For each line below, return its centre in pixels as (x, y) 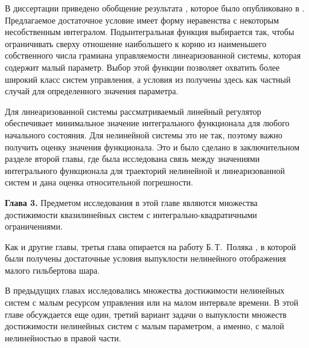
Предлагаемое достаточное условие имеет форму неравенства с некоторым (142, 20)
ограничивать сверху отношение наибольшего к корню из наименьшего (136, 43)
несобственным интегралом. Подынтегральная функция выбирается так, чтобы (150, 32)
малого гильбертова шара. (53, 270)
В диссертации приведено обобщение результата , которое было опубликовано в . (155, 8)
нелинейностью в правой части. (63, 337)
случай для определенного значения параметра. (92, 91)
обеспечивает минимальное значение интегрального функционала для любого (147, 123)
